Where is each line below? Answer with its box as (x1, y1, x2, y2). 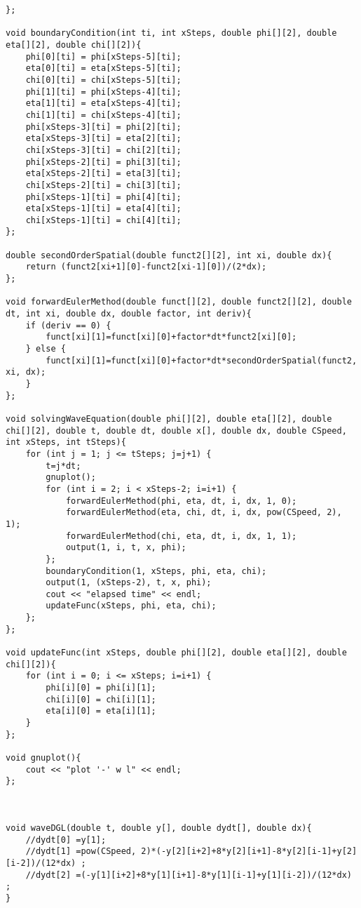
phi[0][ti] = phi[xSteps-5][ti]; (25, 51, 182, 62)
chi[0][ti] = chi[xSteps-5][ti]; (25, 74, 182, 85)
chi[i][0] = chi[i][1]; (46, 694, 156, 705)
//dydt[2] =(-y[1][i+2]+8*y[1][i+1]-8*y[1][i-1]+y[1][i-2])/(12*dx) (25, 869, 352, 880)
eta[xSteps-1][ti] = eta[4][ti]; (25, 203, 182, 214)
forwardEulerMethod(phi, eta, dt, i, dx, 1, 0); (65, 495, 297, 506)
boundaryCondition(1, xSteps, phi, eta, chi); (46, 566, 267, 576)
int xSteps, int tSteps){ (6, 437, 126, 448)
